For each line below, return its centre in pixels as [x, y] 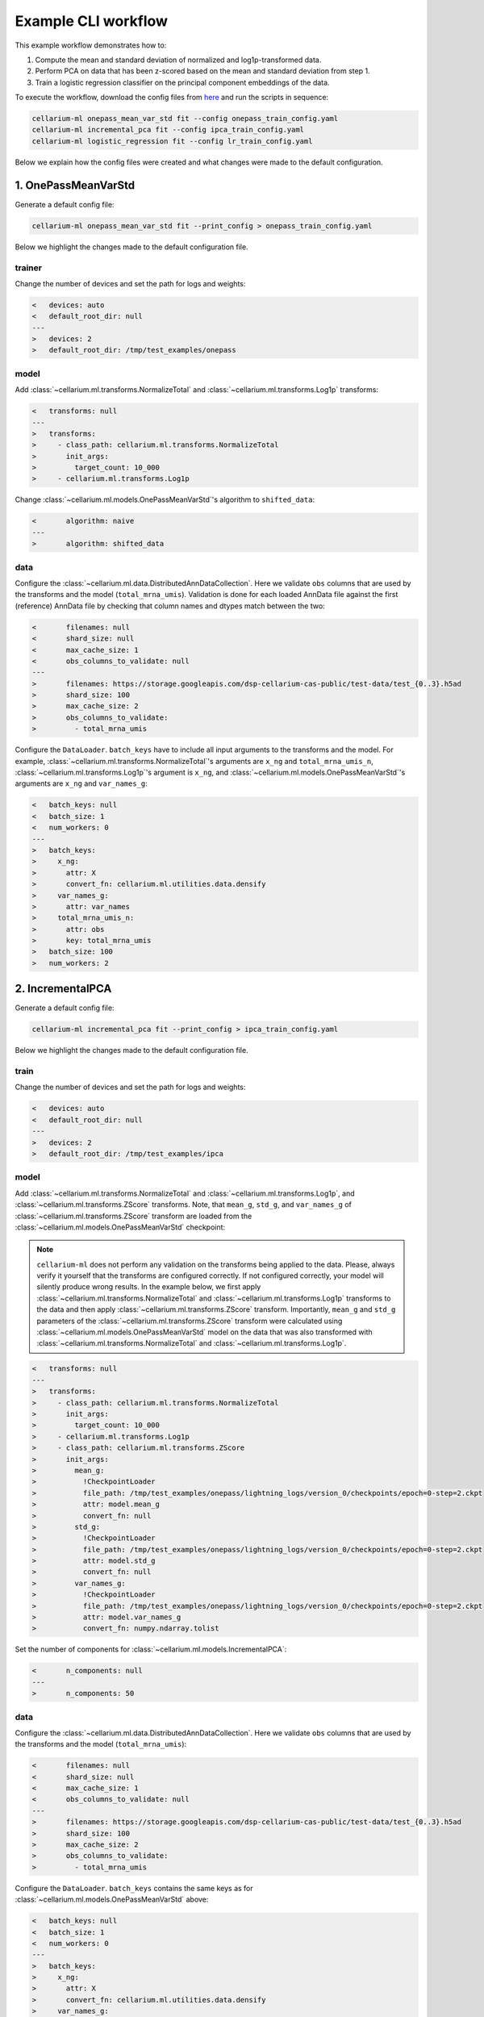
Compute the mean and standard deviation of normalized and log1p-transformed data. [178, 60]
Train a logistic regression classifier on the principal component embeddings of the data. [182, 82]
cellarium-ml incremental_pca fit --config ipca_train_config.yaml [168, 130]
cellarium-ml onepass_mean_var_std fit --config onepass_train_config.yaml [185, 119]
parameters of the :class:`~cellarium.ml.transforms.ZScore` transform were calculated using [190, 1321]
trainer [28, 268]
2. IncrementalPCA [63, 989]
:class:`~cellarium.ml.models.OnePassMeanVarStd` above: [112, 1899]
